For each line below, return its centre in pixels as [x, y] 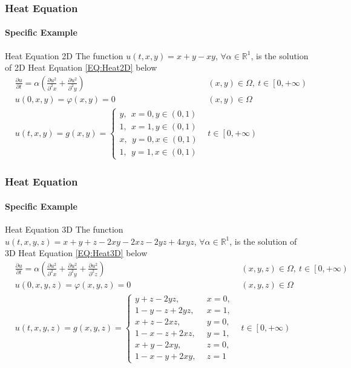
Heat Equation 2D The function [64, 55]
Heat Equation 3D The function [64, 229]
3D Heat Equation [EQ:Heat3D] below [76, 253]
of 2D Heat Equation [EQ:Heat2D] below [81, 67]
